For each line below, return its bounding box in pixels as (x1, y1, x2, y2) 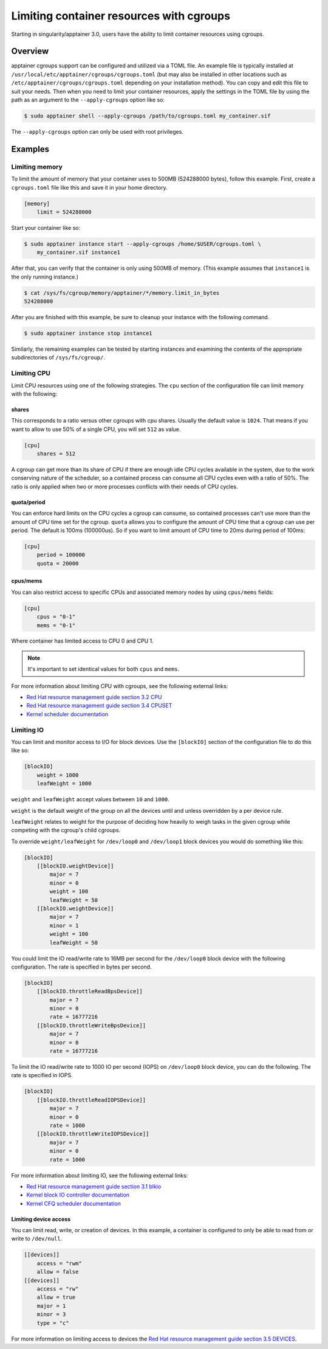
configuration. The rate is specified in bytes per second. (11, 963, 152, 970)
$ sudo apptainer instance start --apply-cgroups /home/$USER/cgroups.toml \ (24, 240, 261, 247)
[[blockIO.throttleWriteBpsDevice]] (36, 1022, 146, 1029)
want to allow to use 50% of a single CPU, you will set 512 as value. (11, 426, 181, 433)
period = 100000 (36, 551, 85, 559)
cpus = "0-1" (36, 613, 76, 620)
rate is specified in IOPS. (11, 1072, 73, 1079)
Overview (11, 46, 49, 57)
